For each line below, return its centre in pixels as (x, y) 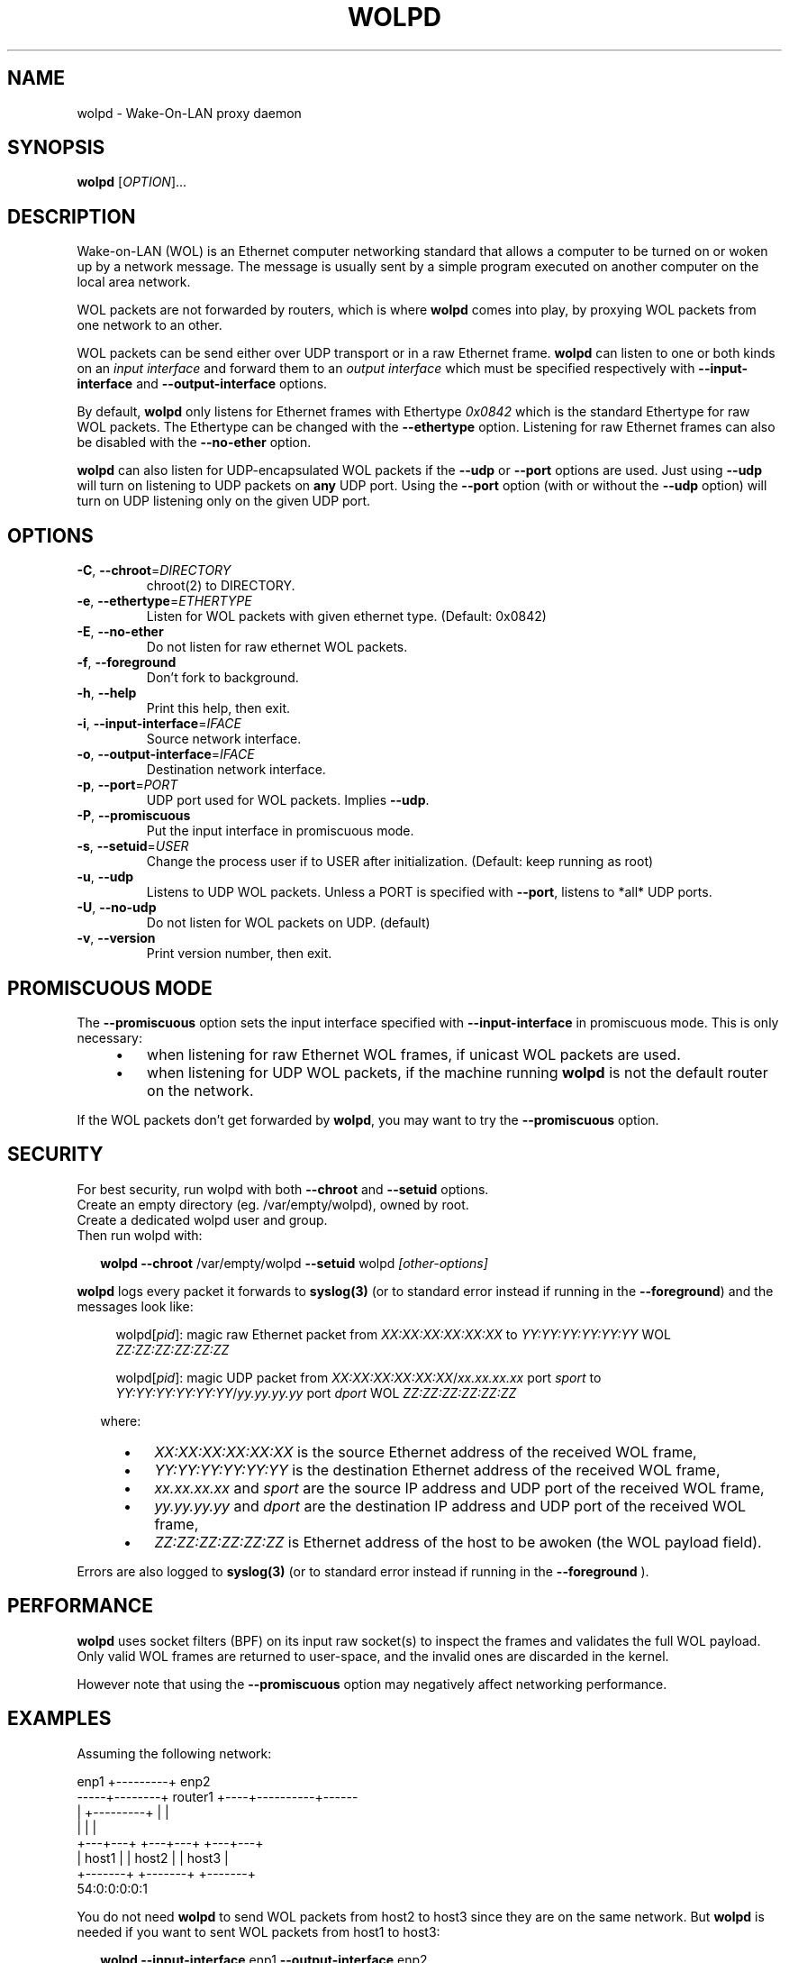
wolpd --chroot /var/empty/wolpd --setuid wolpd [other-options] (294, 1263)
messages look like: (135, 1306)
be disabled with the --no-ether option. (194, 443)
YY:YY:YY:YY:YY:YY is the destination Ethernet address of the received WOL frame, (437, 1470)
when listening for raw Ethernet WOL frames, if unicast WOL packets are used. (414, 1054)
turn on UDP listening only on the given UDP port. (224, 501)
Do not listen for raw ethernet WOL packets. (277, 647)
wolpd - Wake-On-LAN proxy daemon (189, 113)
